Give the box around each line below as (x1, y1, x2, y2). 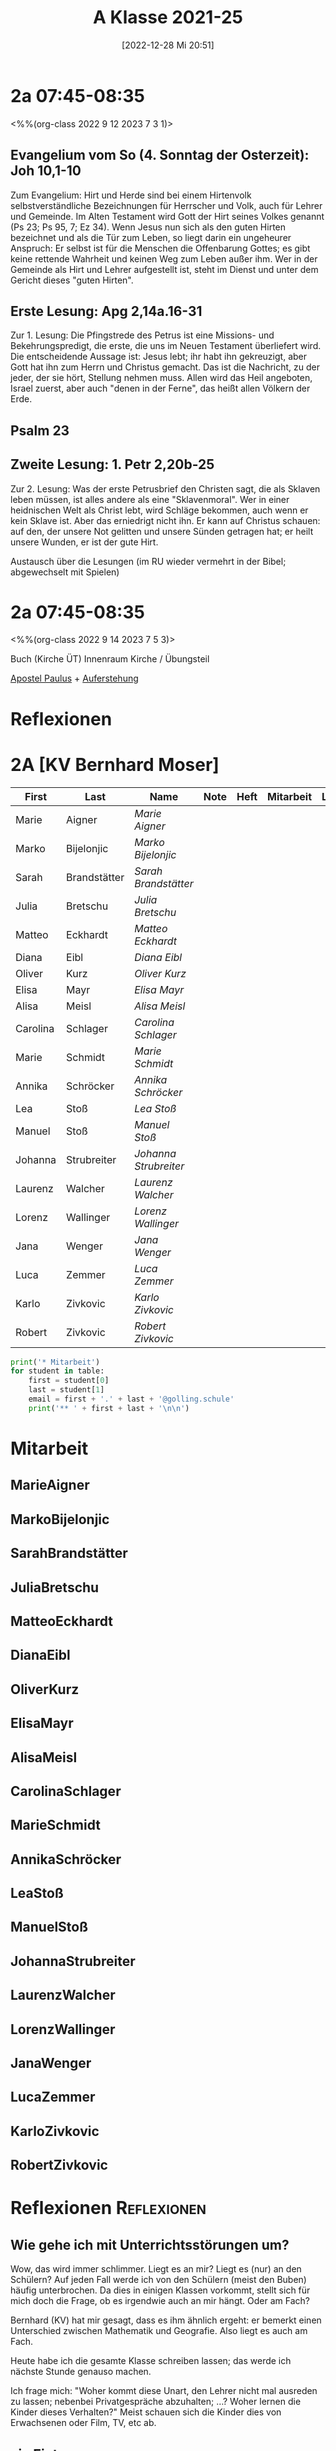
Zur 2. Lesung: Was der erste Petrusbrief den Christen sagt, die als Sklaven (10, 482, 321, 495)
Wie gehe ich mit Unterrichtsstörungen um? (10, 2236, 290, 2253)
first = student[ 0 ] (28, 1376, 110, 1386)
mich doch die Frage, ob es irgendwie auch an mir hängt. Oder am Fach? (10, 2295, 310, 2307)
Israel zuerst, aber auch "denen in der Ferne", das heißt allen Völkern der (10, 382, 311, 395)
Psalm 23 (10, 422, 70, 439)
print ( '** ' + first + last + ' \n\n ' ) (28, 1403, 190, 1413)
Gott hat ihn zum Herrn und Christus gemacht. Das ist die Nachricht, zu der (10, 361, 320, 373)
